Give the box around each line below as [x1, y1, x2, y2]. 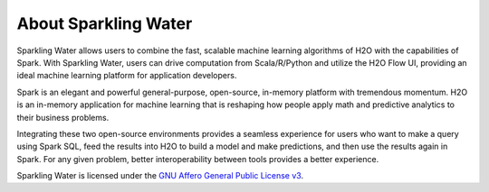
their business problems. [16, 112, 110, 123]
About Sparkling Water [16, 14, 193, 33]
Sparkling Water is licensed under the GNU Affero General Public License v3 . [16, 170, 303, 181]
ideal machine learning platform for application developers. [16, 70, 237, 81]
